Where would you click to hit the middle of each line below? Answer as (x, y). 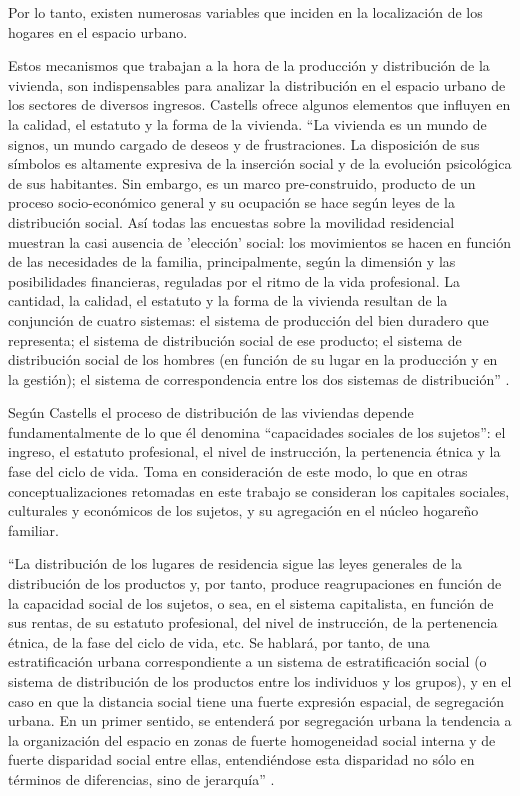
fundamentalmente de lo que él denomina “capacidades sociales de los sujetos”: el (257, 431)
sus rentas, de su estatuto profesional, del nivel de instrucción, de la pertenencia (253, 622)
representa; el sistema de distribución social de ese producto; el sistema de (235, 339)
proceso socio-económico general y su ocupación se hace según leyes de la (231, 202)
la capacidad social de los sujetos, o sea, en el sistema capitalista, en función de (251, 602)
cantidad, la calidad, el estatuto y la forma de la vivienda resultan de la (228, 300)
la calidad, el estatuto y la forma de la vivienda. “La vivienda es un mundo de (247, 123)
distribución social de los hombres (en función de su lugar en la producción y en (253, 359)
